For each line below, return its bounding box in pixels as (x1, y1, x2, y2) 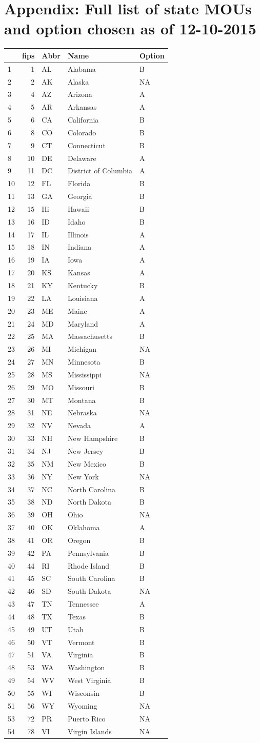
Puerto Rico (67, 713, 106, 724)
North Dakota (67, 496, 111, 507)
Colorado (67, 127, 96, 137)
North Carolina (67, 484, 115, 494)
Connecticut (67, 139, 106, 150)
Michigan (67, 344, 96, 354)
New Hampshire (67, 433, 118, 444)
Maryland (67, 318, 98, 329)
